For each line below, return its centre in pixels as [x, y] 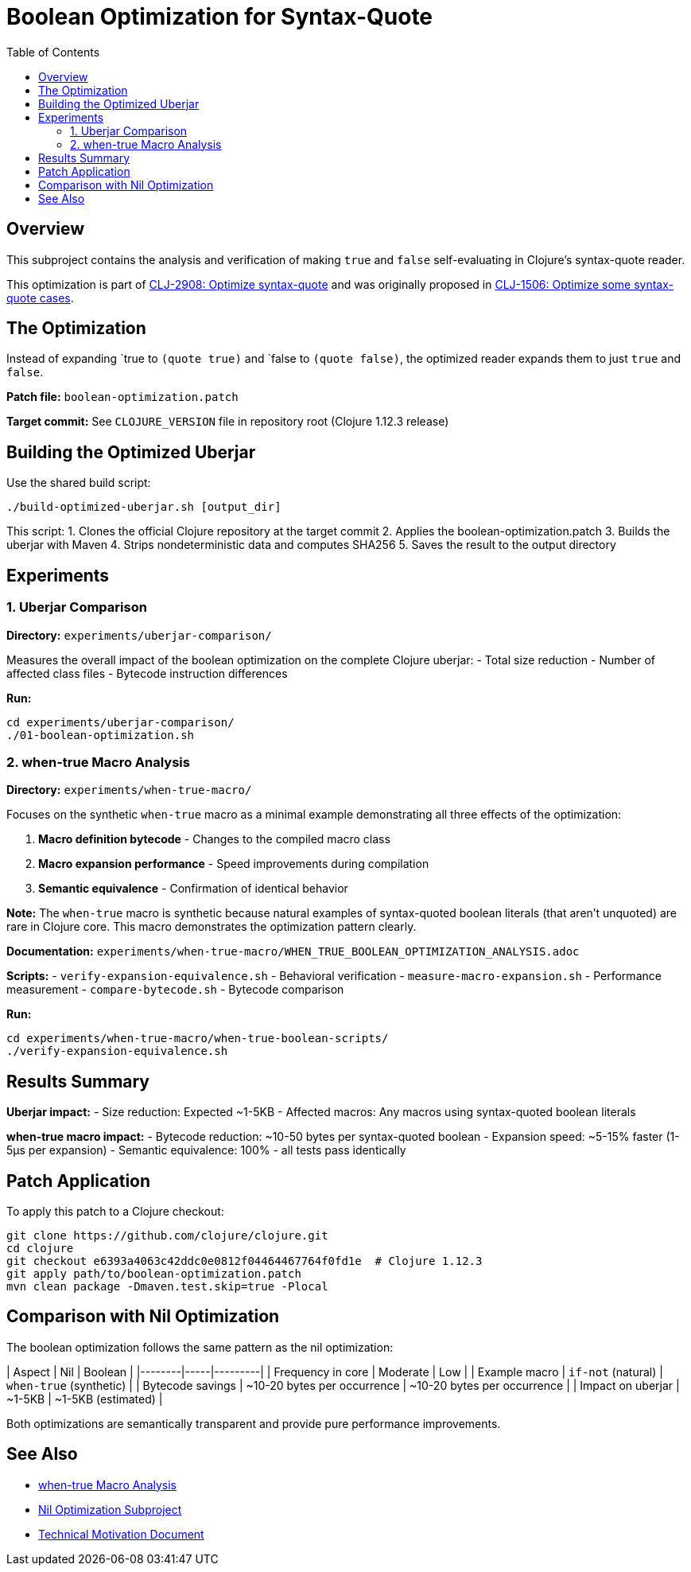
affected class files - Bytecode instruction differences [147, 673]
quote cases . [40, 298]
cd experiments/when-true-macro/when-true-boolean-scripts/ [198, 1039]
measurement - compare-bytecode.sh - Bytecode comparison [175, 990]
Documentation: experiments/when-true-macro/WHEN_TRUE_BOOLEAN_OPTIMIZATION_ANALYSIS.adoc [293, 951]
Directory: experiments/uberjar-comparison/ [139, 635]
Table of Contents [53, 52]
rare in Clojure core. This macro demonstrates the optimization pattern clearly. [212, 927]
